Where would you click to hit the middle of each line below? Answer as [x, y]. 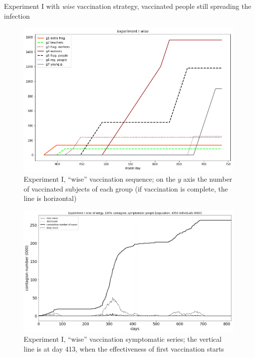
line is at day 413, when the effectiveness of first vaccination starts [124, 348]
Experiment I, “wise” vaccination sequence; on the [100, 179]
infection [17, 16]
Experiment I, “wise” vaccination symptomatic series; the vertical [123, 339]
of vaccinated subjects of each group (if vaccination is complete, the [126, 188]
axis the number [208, 179]
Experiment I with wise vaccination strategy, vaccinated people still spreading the [128, 6]
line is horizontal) [50, 198]
